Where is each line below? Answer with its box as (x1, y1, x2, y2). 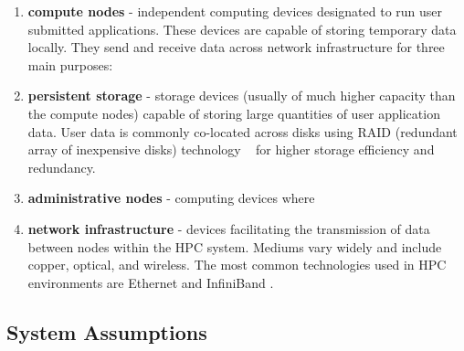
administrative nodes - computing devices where (27, 188, 315, 207)
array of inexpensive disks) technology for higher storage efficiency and (27, 140, 435, 159)
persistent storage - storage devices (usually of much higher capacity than (27, 86, 456, 105)
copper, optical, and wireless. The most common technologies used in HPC (27, 255, 447, 274)
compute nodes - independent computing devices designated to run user (27, 2, 443, 20)
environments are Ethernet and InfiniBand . (27, 272, 274, 292)
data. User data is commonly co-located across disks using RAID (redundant (27, 122, 458, 141)
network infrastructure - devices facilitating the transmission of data (27, 218, 430, 238)
